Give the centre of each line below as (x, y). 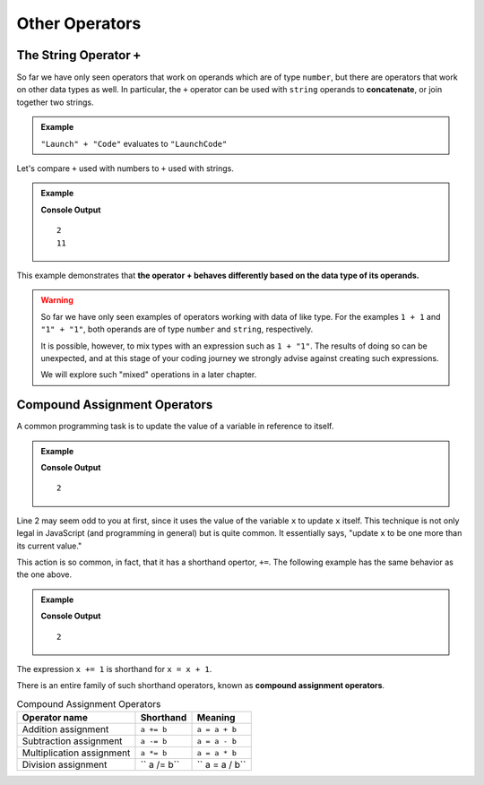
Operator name (55, 718)
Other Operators (79, 23)
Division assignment (65, 764)
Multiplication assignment (76, 753)
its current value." (49, 546)
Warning (57, 300)
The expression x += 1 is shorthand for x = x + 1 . (114, 669)
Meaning (216, 718)
